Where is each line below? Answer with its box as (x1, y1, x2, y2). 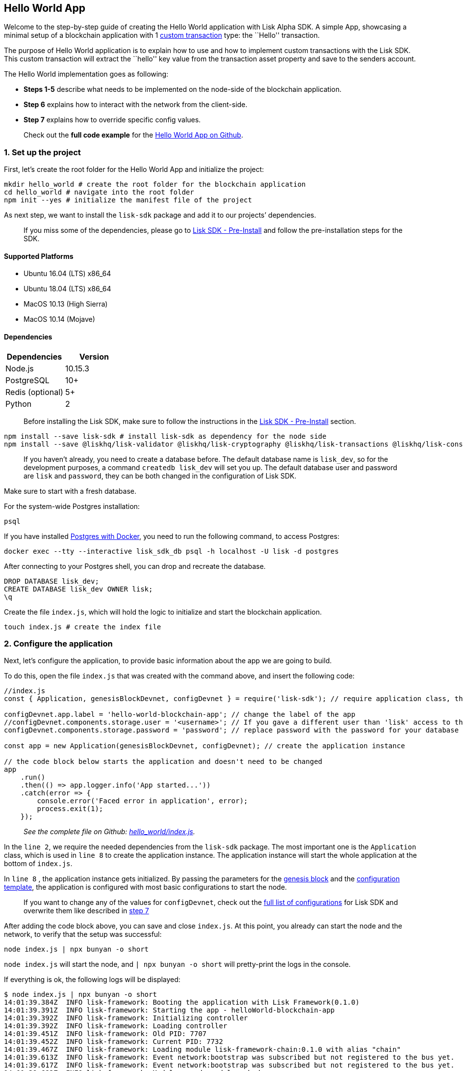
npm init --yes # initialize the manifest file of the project (4, 196, 252, 204)
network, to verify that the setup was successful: (4, 930, 162, 939)
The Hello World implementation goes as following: (4, 70, 169, 79)
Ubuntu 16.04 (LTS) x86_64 (24, 269, 111, 278)
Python (5, 398, 32, 409)
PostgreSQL (5, 375, 50, 385)
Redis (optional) (5, 387, 63, 397)
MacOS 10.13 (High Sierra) (24, 300, 108, 309)
